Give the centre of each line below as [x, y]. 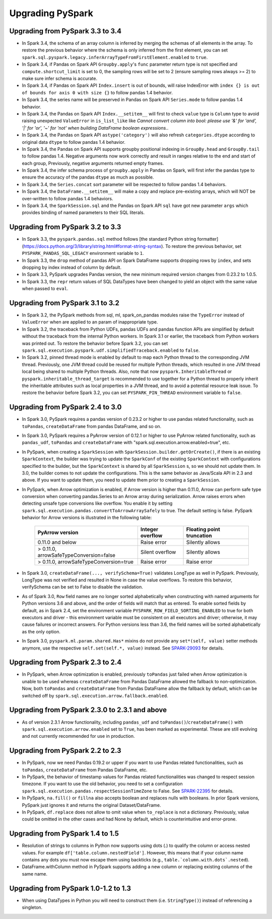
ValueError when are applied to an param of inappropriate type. [90, 322]
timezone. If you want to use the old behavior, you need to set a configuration [103, 784]
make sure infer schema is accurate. [60, 79]
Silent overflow [158, 552]
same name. [35, 874]
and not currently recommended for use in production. [78, 736]
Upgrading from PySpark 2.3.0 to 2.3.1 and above [88, 710]
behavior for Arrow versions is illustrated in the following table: [87, 518]
